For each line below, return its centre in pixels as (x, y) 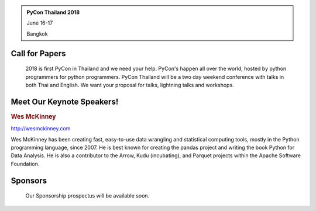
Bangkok (37, 34)
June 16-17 (40, 23)
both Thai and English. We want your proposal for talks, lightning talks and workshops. (130, 85)
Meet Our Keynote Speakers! (65, 101)
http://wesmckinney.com (41, 129)
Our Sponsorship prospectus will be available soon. (87, 196)
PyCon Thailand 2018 (53, 12)
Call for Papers (38, 53)
